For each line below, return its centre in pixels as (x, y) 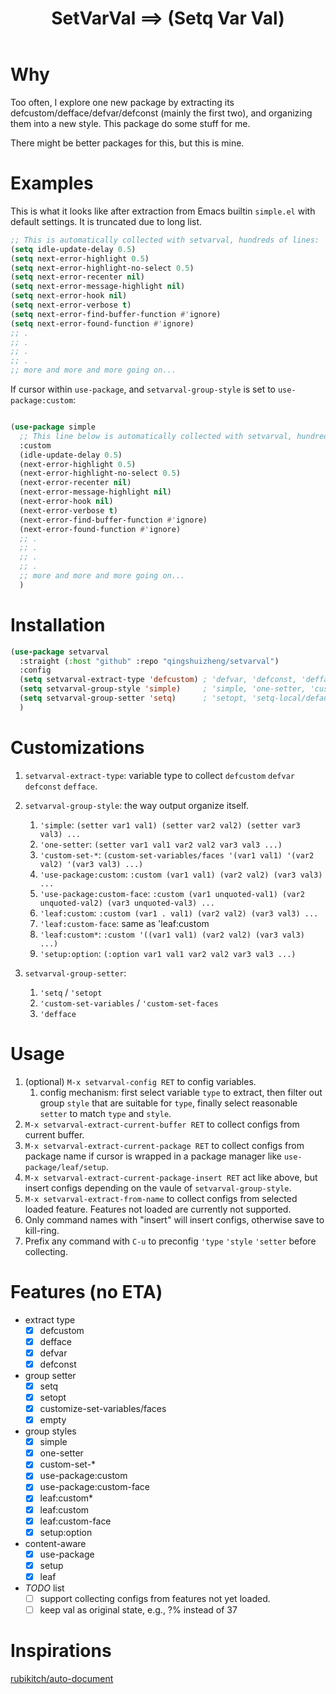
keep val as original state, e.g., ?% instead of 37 (138, 1609)
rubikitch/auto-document (62, 1678)
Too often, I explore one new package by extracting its (122, 102)
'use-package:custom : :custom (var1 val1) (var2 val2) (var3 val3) (181, 874)
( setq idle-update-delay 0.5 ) (73, 249)
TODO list (44, 1588)
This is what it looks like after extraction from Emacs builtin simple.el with (163, 211)
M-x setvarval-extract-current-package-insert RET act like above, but (171, 1177)
